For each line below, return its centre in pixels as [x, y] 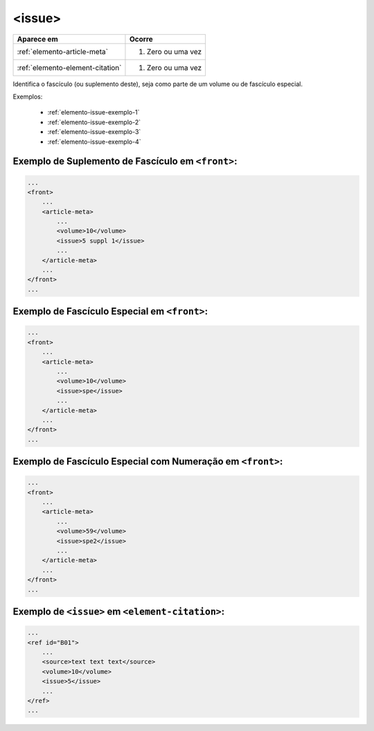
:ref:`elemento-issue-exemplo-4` [94, 142]
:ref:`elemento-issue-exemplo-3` [94, 132]
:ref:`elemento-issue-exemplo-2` [94, 122]
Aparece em [37, 39]
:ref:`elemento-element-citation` [69, 67]
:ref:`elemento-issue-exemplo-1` [93, 112]
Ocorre [141, 39]
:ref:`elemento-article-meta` [63, 51]
